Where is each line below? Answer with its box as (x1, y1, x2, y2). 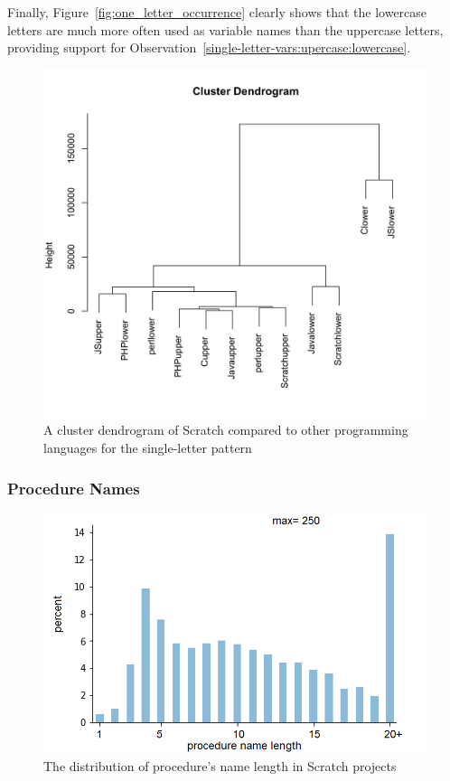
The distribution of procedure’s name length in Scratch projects (43, 756, 397, 775)
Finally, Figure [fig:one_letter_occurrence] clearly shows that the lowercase (7, 3, 427, 21)
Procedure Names (7, 476, 140, 499)
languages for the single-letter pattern (43, 438, 252, 457)
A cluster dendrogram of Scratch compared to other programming (43, 420, 408, 439)
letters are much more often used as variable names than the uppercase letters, (7, 20, 444, 39)
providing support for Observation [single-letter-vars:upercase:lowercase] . (7, 38, 411, 57)
